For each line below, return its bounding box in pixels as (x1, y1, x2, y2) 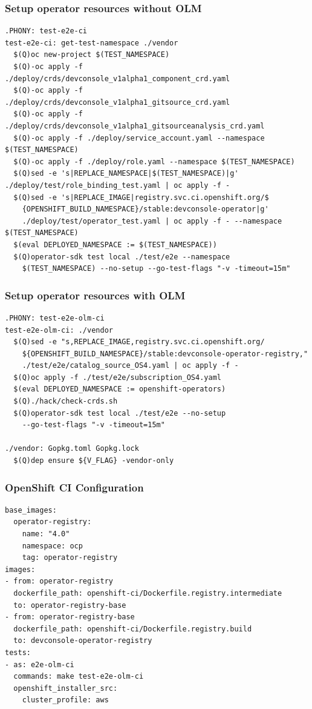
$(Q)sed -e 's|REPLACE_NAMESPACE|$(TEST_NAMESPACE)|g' (13, 169, 239, 178)
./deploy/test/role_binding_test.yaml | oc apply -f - (5, 181, 230, 190)
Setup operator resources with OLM (5, 287, 186, 302)
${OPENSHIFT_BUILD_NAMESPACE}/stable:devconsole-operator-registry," (22, 349, 308, 358)
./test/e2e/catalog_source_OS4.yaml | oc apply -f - (22, 361, 239, 370)
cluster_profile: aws (22, 696, 109, 705)
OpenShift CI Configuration (5, 479, 144, 494)
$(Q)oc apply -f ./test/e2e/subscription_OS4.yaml (13, 373, 221, 382)
